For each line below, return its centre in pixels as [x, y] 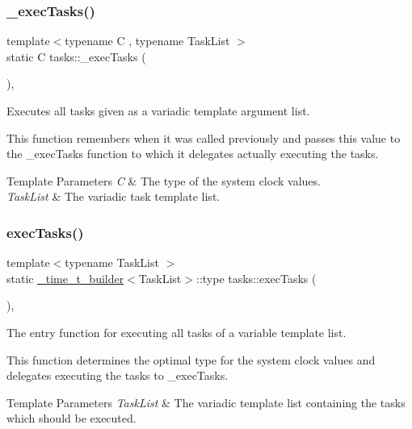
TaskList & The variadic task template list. [114, 196]
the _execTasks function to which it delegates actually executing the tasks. [193, 154]
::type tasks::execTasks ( [256, 278]
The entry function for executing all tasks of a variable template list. [177, 332]
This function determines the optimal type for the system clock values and [191, 359]
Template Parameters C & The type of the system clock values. [164, 180]
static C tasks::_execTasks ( [76, 56]
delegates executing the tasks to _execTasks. [118, 375]
